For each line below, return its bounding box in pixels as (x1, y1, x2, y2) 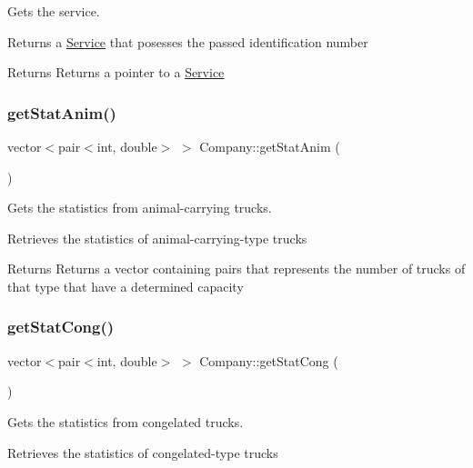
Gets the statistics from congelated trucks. (7, 412, 244, 431)
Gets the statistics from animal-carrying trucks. (7, 198, 272, 217)
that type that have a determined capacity (7, 276, 244, 295)
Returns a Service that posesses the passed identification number (7, 32, 368, 51)
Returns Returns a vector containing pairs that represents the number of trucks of (7, 259, 466, 278)
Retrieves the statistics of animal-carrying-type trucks (7, 228, 307, 247)
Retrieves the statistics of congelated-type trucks (7, 443, 278, 462)
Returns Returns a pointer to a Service (7, 63, 225, 82)
